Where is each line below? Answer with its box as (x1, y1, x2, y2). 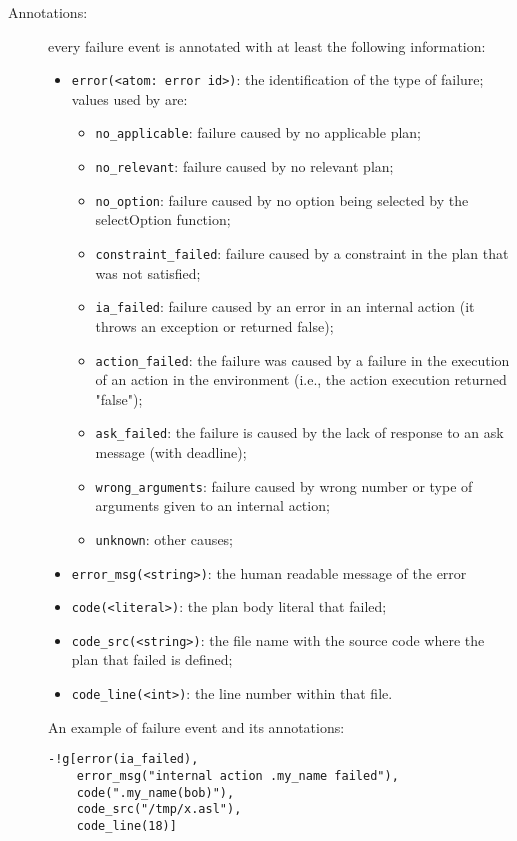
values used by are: (71, 88, 188, 109)
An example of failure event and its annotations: (48, 716, 345, 737)
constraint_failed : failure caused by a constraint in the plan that (95, 243, 509, 263)
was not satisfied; (95, 262, 201, 283)
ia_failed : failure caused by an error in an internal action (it (95, 296, 475, 317)
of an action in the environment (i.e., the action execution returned (95, 369, 507, 390)
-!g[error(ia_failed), (48, 752, 199, 767)
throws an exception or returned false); (95, 315, 334, 336)
